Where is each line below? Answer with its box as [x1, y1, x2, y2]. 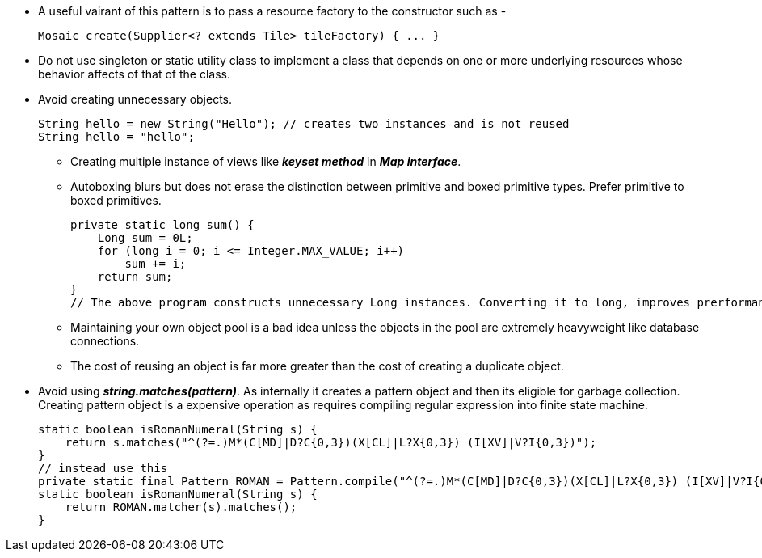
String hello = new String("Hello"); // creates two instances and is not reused [38, 117, 570, 130]
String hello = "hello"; [38, 130, 195, 143]
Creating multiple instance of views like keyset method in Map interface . [70, 154, 461, 168]
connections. [70, 334, 140, 348]
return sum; [97, 270, 173, 283]
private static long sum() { [70, 218, 255, 231]
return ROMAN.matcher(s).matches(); [65, 501, 297, 514]
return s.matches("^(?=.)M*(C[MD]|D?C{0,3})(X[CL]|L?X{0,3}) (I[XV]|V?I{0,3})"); [65, 436, 597, 449]
